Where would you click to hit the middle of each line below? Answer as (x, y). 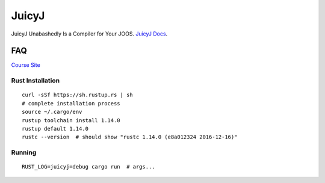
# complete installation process (71, 103)
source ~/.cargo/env (52, 112)
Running (24, 152)
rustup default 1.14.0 (55, 129)
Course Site (26, 65)
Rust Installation (36, 81)
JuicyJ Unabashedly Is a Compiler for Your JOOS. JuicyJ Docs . (89, 34)
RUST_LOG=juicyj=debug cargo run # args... (89, 167)
